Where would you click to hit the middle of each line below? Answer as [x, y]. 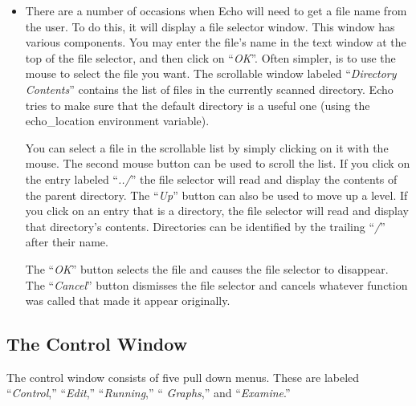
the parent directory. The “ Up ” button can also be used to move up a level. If [216, 195]
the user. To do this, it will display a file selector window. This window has [210, 26]
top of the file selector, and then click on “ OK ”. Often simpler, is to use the [210, 57]
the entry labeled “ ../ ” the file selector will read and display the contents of [211, 179]
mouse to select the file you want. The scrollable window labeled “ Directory [211, 73]
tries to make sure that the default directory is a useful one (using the [198, 105]
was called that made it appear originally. [128, 300]
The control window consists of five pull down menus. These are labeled [183, 377]
